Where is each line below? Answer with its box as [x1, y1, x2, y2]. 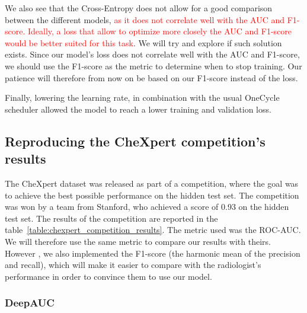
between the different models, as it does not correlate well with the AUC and [5, 13, 285, 25]
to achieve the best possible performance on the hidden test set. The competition [5, 189, 299, 201]
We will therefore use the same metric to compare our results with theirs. [5, 235, 271, 247]
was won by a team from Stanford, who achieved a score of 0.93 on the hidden [5, 200, 289, 213]
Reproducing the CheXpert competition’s [5, 132, 266, 150]
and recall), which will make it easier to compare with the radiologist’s [5, 258, 261, 271]
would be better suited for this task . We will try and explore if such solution [5, 36, 282, 49]
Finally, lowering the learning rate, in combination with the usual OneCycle [5, 91, 280, 104]
